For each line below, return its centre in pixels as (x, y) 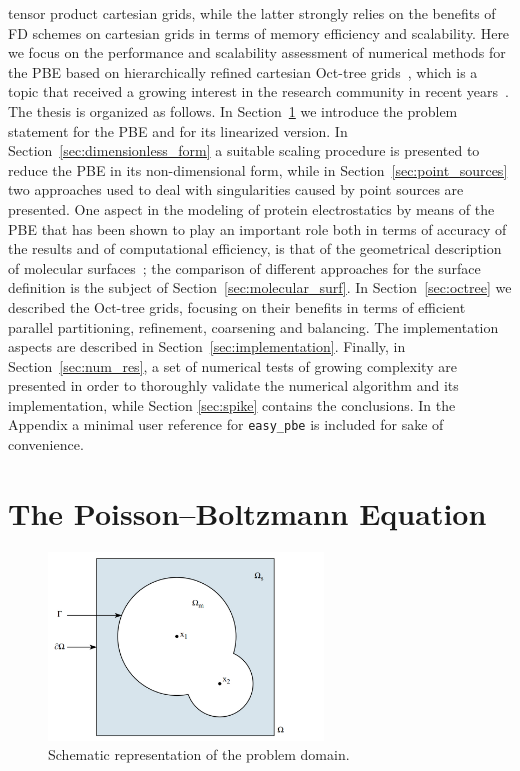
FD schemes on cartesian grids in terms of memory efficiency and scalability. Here (259, 32)
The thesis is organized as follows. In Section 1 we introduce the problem (233, 110)
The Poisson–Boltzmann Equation (247, 512)
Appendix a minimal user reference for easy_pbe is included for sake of (226, 424)
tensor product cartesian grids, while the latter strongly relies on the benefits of (252, 13)
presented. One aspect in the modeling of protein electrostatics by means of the (251, 208)
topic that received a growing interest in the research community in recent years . (258, 91)
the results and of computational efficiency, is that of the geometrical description (255, 248)
